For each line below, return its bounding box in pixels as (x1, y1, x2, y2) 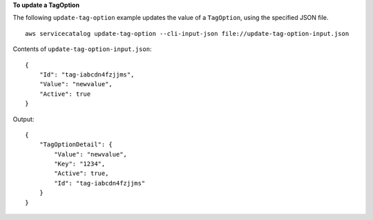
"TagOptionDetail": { (39, 141, 113, 148)
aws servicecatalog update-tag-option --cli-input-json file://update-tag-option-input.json (25, 30, 350, 37)
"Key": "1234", (54, 160, 106, 168)
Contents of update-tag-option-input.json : (12, 45, 152, 53)
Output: (12, 114, 35, 123)
